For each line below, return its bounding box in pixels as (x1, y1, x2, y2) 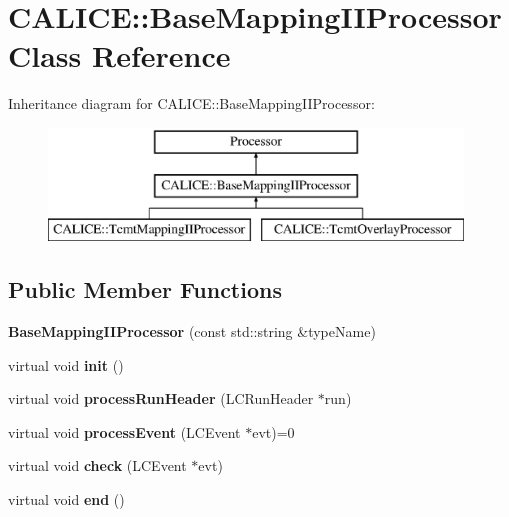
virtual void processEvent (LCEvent (8, 421, 241, 442)
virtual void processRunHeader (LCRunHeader (8, 388, 314, 409)
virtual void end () (8, 489, 125, 510)
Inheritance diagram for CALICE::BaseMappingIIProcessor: (8, 93, 375, 114)
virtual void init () (8, 354, 124, 375)
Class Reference (8, 35, 231, 76)
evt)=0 (252, 421, 295, 442)
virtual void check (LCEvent (8, 455, 187, 476)
